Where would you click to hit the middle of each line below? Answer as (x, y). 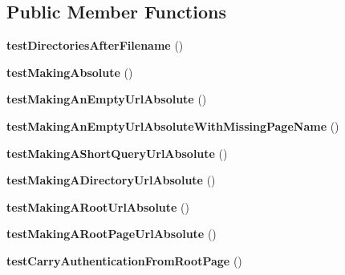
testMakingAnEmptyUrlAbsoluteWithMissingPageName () (173, 125)
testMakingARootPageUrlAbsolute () (112, 234)
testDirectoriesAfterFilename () (95, 45)
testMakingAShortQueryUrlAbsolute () (117, 153)
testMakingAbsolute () (70, 72)
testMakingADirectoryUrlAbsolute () (111, 180)
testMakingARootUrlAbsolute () (98, 206)
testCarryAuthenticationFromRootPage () (124, 260)
